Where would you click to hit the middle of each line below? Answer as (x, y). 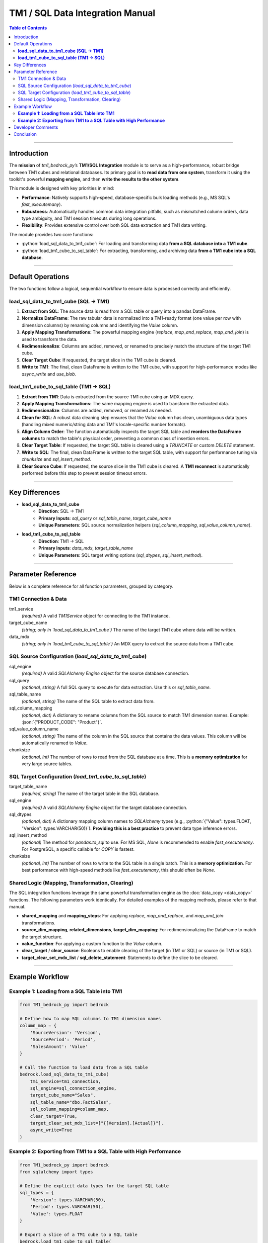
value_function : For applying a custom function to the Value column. (92, 943)
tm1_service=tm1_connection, (66, 1081)
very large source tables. (47, 764)
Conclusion (25, 134)
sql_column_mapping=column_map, (69, 1109)
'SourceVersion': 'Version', (66, 1032)
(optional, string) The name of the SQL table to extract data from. (88, 701)
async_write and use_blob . (49, 374)
